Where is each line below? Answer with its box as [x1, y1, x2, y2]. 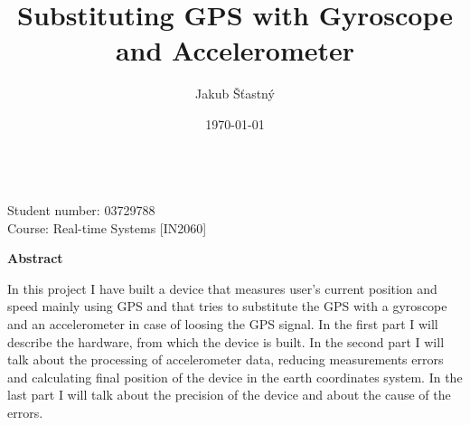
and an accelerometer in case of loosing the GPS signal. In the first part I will [7, 315, 438, 334]
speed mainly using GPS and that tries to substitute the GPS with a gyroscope [7, 297, 447, 316]
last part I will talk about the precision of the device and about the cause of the [7, 385, 451, 404]
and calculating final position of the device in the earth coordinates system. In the [7, 367, 463, 386]
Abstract [7, 249, 63, 268]
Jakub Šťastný [195, 84, 275, 103]
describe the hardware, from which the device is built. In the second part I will [7, 332, 445, 351]
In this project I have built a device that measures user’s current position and [7, 279, 437, 297]
